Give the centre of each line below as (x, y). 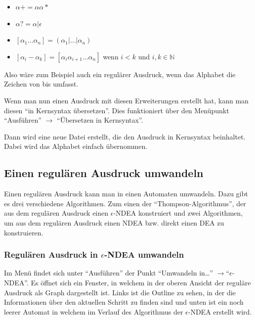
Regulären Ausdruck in (51, 254)
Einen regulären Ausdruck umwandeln (104, 173)
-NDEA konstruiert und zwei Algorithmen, (178, 213)
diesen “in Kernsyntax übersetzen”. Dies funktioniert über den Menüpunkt (117, 110)
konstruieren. (24, 232)
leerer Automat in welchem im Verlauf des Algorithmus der (94, 311)
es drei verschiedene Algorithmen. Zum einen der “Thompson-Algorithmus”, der (125, 203)
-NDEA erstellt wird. (220, 311)
